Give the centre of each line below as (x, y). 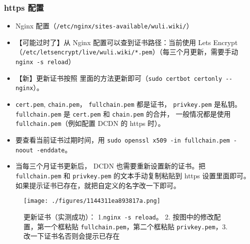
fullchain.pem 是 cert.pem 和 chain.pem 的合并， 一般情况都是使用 (123, 113)
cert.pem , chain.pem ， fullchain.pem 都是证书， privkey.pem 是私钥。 (128, 104)
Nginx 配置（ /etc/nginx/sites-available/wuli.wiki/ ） (104, 26)
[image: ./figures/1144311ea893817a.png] (92, 201)
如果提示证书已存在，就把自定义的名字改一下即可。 (98, 185)
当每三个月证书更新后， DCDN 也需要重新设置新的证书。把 (111, 166)
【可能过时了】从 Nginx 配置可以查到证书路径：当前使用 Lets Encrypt (126, 42)
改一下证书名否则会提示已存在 (72, 236)
